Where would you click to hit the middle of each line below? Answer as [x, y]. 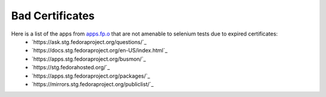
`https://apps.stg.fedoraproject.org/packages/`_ [91, 76]
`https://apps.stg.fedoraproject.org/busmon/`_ [89, 59]
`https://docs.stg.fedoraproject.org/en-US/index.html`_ [100, 51]
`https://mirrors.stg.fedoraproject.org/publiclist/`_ [93, 84]
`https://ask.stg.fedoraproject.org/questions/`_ [89, 42]
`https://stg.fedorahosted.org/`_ [71, 67]
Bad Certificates [53, 16]
